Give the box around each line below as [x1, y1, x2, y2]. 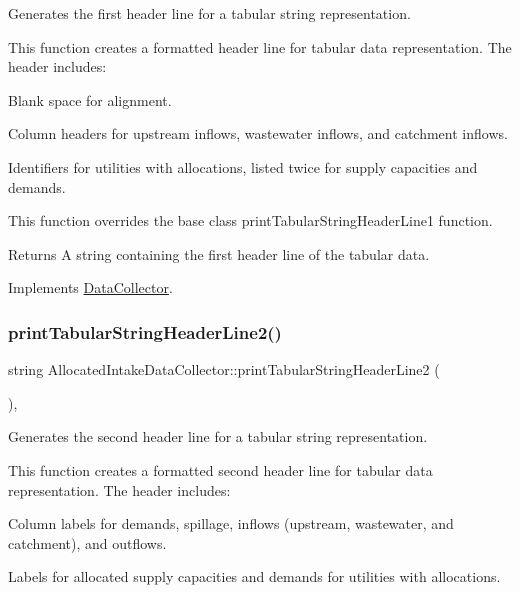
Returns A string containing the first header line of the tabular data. [8, 243, 430, 264]
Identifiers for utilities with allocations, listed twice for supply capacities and [8, 156, 478, 177]
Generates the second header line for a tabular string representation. [8, 426, 428, 447]
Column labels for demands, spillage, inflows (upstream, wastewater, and [8, 513, 454, 534]
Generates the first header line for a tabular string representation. [8, 3, 411, 23]
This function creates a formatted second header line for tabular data [8, 459, 433, 480]
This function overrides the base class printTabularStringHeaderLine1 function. [8, 210, 493, 231]
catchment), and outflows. [8, 532, 167, 553]
